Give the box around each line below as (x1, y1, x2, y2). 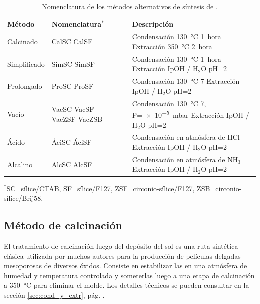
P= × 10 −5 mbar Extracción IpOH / (132, 108, 249, 120)
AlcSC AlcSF (51, 159, 92, 169)
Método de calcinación (4, 217, 122, 233)
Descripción (132, 18, 174, 29)
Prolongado (7, 81, 42, 91)
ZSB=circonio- (197, 183, 242, 193)
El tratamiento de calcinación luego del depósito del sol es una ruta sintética (4, 240, 238, 251)
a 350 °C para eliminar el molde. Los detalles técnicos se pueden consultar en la (4, 280, 249, 290)
